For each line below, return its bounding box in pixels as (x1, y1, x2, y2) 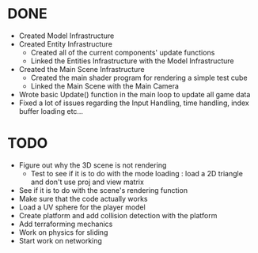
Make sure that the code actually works (18, 194, 148, 203)
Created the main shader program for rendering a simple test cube (30, 73, 248, 82)
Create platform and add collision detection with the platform (18, 210, 218, 220)
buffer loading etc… (18, 106, 84, 115)
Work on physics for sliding (18, 227, 108, 237)
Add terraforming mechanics (18, 219, 113, 228)
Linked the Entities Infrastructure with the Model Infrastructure (30, 56, 234, 66)
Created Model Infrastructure (18, 31, 115, 40)
